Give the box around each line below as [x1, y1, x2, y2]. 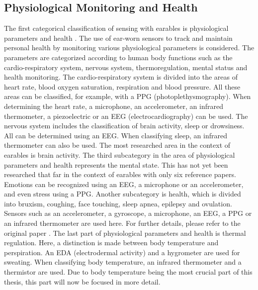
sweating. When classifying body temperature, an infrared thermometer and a [4, 257, 242, 267]
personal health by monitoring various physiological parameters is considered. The [4, 42, 255, 53]
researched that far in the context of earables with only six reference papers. [4, 169, 236, 180]
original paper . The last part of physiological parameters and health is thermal [4, 227, 246, 238]
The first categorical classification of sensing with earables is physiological [4, 23, 229, 33]
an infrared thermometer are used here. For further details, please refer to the [4, 218, 241, 228]
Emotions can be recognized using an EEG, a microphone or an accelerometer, [4, 179, 244, 189]
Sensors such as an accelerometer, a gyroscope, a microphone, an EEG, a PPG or [4, 208, 252, 218]
